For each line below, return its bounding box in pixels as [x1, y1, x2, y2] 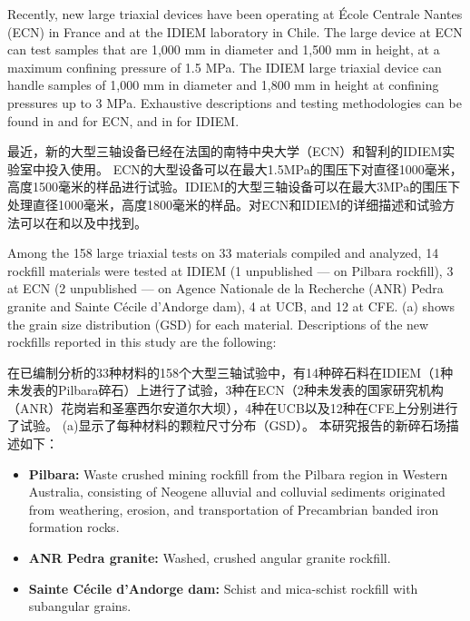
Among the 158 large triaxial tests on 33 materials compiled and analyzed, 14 [7, 243, 439, 262]
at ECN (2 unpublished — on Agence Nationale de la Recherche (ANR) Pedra [7, 279, 444, 298]
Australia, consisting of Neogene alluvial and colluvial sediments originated [28, 482, 446, 501]
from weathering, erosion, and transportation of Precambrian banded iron [28, 499, 439, 518]
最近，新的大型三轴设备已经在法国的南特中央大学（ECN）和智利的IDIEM [7, 142, 443, 161]
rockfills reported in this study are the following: [7, 332, 277, 351]
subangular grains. [28, 596, 132, 616]
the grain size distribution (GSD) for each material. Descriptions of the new [7, 314, 429, 333]
